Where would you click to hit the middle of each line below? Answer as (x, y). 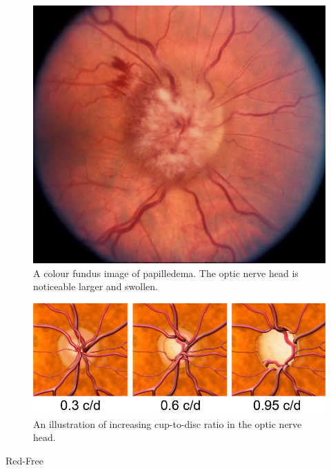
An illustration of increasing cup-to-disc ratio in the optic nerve (168, 423)
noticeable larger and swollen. (96, 286)
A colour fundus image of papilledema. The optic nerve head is (166, 273)
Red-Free (24, 460)
